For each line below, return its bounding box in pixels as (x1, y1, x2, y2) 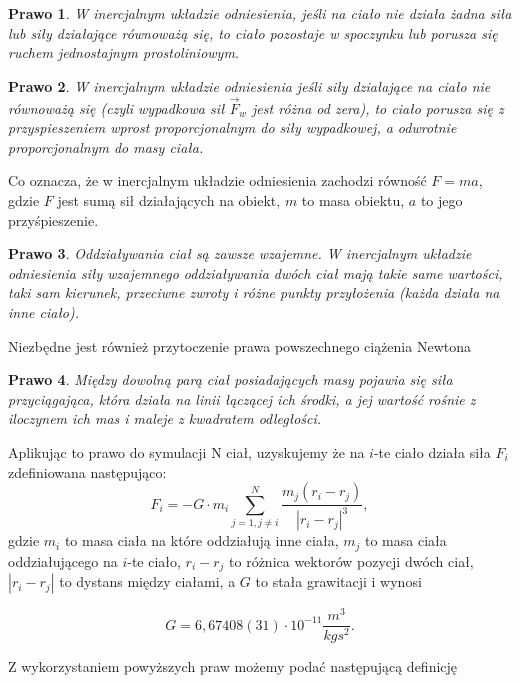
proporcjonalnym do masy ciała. (8, 136, 204, 157)
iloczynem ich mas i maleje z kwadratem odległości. (8, 408, 322, 429)
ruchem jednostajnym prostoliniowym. (8, 42, 240, 63)
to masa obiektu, (301, 189, 405, 210)
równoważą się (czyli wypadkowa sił (8, 97, 225, 118)
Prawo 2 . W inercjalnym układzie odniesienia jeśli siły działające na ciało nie (8, 75, 491, 96)
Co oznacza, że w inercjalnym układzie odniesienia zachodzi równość (8, 170, 427, 191)
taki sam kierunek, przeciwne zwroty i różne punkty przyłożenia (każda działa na (8, 282, 500, 303)
